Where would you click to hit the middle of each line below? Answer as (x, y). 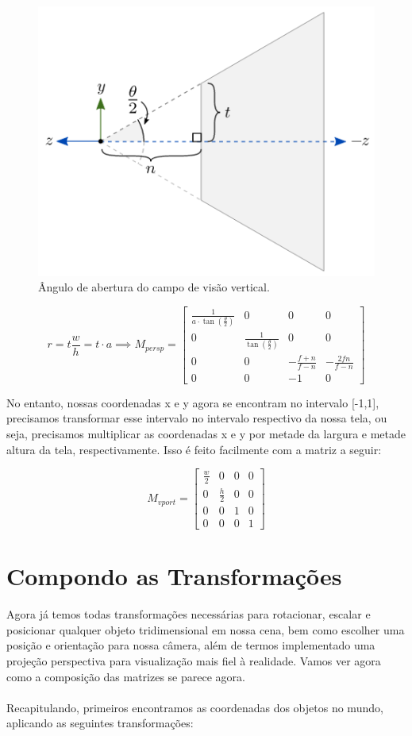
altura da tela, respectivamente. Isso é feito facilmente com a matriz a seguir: (194, 449)
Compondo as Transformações (174, 576)
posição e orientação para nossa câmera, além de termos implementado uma (191, 645)
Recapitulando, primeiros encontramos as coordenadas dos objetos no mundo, (195, 707)
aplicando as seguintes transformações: (100, 723)
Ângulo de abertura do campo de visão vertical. (154, 287)
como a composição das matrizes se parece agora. (126, 676)
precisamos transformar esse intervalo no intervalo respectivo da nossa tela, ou (197, 418)
